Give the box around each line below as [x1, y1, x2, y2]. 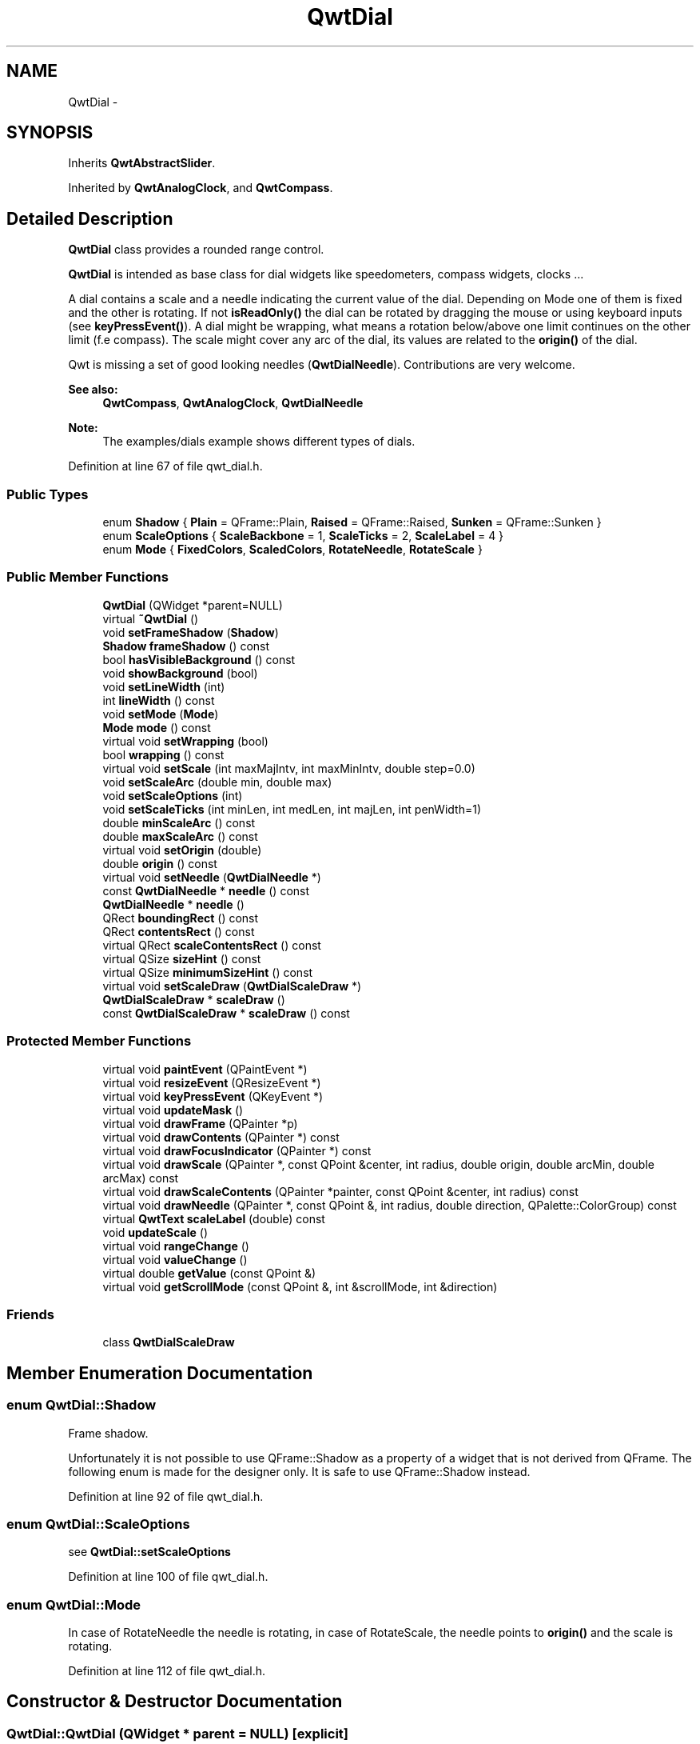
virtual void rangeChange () [102, 1238, 249, 1253]
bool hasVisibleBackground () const [102, 652, 296, 666]
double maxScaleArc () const [102, 829, 258, 843]
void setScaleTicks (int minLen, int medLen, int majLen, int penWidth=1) [102, 802, 481, 816]
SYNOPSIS [6, 122, 93, 143]
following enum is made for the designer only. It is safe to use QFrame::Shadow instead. [68, 1464, 531, 1478]
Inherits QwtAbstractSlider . [68, 156, 216, 170]
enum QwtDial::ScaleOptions [6, 1515, 190, 1532]
